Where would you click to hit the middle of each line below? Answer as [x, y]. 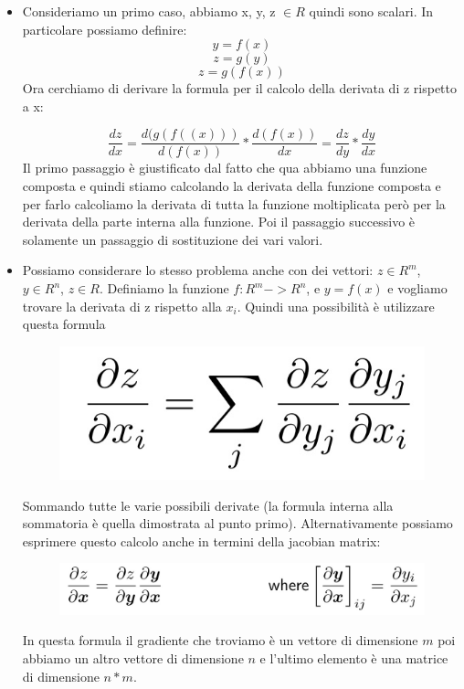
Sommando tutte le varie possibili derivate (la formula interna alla [208, 505]
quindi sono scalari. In [371, 11]
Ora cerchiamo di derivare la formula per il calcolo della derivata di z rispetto [240, 88]
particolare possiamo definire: [105, 29]
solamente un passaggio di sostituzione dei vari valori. [173, 239]
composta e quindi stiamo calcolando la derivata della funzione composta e [232, 186]
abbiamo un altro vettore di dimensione [133, 657]
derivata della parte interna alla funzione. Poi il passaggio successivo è [219, 222]
